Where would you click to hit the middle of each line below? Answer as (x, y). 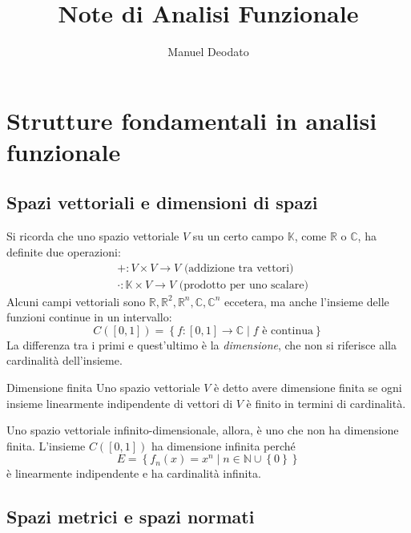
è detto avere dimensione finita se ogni (308, 387)
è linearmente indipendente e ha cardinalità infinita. (134, 473)
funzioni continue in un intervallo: (89, 317)
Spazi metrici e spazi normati (131, 517)
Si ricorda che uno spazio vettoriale (93, 236)
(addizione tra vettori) (239, 268)
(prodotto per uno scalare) (244, 285)
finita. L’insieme (46, 445)
